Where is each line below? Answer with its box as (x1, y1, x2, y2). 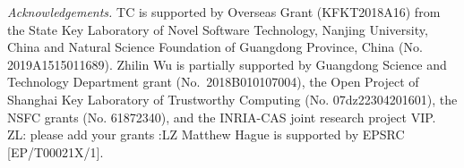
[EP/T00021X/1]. (7, 142, 104, 161)
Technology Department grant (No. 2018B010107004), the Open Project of (7, 72, 419, 91)
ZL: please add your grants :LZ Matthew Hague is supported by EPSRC (7, 125, 405, 144)
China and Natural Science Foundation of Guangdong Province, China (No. (7, 38, 423, 56)
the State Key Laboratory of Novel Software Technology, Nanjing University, (7, 20, 428, 38)
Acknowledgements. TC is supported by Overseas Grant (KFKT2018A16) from (7, 3, 441, 21)
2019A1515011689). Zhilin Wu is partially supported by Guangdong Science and (7, 55, 447, 73)
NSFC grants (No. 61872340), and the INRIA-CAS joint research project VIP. (7, 107, 436, 126)
